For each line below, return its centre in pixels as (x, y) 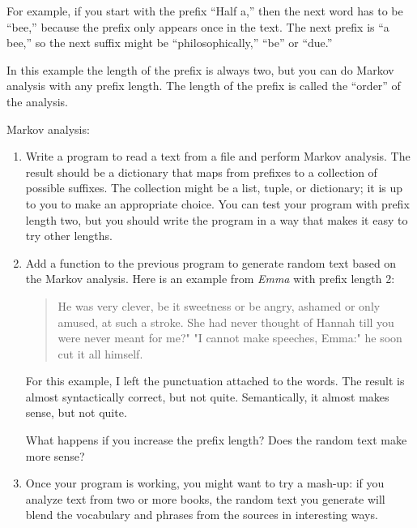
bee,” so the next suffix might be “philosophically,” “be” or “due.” (170, 43)
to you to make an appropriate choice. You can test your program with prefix (217, 203)
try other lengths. (69, 236)
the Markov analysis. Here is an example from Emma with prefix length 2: (210, 279)
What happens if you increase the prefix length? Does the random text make (216, 440)
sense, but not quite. (76, 412)
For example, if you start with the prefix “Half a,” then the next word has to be (205, 11)
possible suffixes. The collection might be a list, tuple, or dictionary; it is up (214, 188)
